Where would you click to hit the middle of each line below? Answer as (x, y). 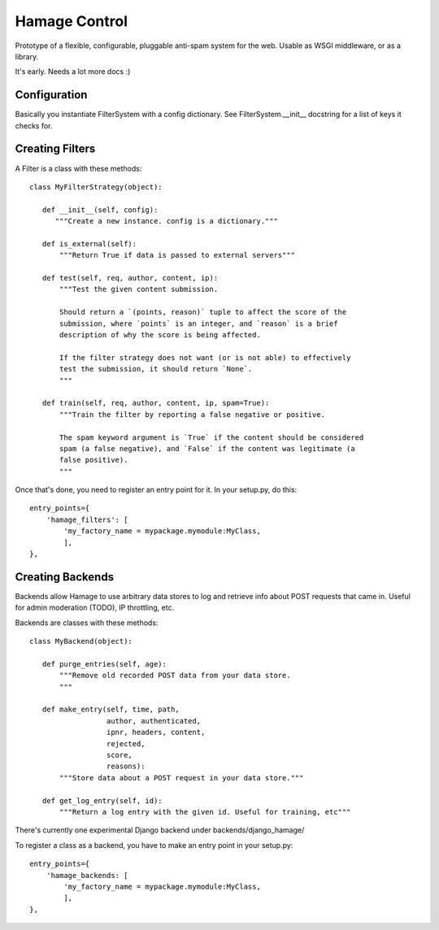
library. (27, 56)
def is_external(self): (89, 243)
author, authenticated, (154, 721)
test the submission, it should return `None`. (156, 369)
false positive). (94, 460)
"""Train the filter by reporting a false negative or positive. (192, 414)
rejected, (126, 743)
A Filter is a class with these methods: (78, 168)
